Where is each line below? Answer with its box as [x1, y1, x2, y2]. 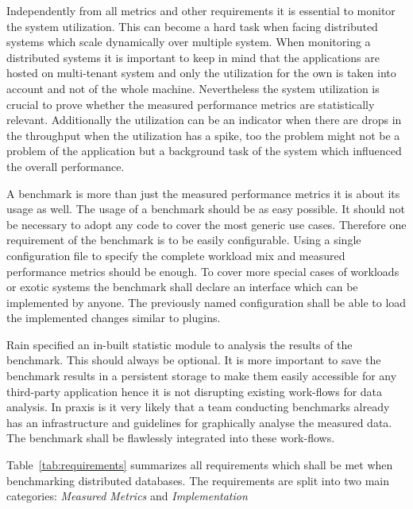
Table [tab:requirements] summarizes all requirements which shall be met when [6, 457, 393, 473]
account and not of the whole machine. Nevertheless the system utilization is [6, 80, 380, 96]
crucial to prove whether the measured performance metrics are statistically [6, 95, 375, 112]
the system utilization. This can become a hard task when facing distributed [6, 17, 378, 34]
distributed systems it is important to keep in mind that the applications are [6, 49, 380, 65]
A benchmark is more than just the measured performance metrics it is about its [6, 185, 400, 201]
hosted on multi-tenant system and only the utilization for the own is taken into [6, 64, 396, 81]
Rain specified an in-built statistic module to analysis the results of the [6, 336, 353, 352]
